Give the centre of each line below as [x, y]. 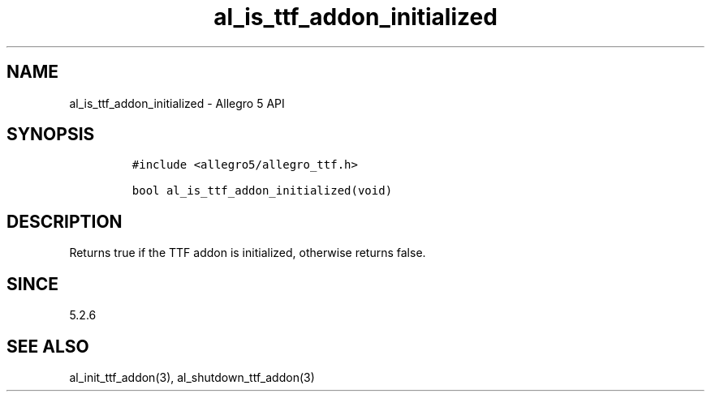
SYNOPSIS [51, 135]
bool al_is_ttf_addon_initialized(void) [262, 191]
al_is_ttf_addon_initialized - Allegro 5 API [177, 103]
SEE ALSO [48, 346]
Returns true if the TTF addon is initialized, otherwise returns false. [248, 253]
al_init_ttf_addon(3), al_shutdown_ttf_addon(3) [192, 377]
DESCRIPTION [65, 221]
